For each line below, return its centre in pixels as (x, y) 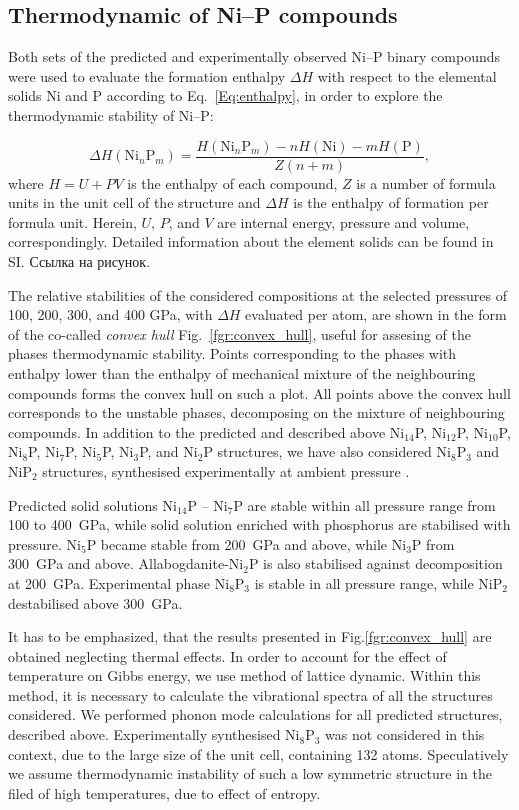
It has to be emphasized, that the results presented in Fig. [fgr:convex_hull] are (250, 636)
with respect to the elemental (407, 75)
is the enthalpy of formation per (391, 202)
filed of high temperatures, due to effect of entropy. (164, 792)
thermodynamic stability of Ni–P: (111, 114)
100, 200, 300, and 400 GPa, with (110, 314)
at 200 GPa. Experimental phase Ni (119, 582)
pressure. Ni (44, 543)
